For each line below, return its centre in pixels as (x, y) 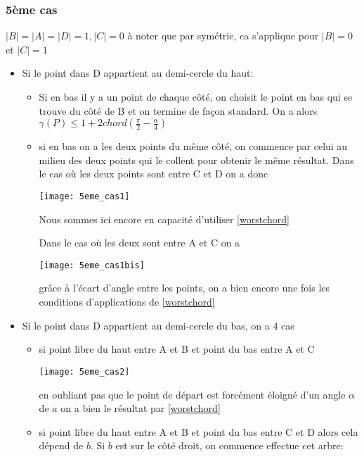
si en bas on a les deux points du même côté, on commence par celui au (193, 146)
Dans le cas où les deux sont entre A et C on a (139, 243)
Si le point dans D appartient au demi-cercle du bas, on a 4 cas (158, 325)
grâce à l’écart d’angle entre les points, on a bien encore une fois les (184, 288)
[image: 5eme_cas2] (84, 371)
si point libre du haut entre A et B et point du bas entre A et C (177, 349)
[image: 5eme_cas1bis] (92, 265)
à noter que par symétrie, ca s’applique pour (223, 36)
